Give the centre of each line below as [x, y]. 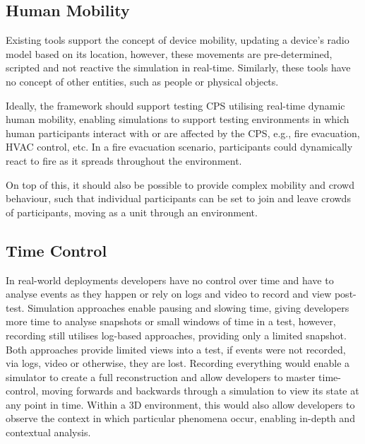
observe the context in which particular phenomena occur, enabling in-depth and [180, 418]
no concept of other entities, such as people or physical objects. [142, 81]
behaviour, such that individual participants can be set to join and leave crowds [178, 198]
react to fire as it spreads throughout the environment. [124, 160]
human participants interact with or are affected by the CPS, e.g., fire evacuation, [183, 133]
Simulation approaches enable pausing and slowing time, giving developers [189, 307]
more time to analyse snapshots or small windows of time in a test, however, [171, 321]
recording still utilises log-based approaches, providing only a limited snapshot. [176, 335]
